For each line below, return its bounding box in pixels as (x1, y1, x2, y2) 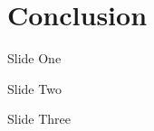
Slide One (7, 49, 62, 68)
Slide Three (7, 109, 72, 128)
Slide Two (7, 79, 62, 98)
